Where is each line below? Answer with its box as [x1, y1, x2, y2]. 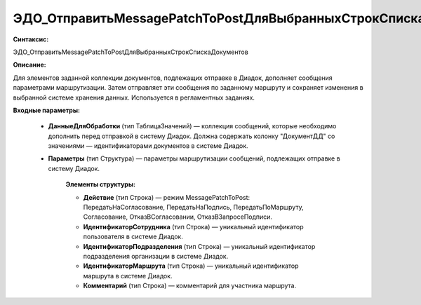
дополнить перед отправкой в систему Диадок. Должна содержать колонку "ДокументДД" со [48, 132, 335, 140]
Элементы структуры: [65, 180, 136, 189]
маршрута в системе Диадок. [83, 271, 173, 280]
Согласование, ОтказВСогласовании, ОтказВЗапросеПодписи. [83, 212, 273, 221]
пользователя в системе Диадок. [83, 232, 184, 241]
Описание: [13, 60, 47, 69]
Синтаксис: [13, 35, 49, 43]
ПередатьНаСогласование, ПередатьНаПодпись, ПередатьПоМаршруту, [83, 203, 305, 212]
